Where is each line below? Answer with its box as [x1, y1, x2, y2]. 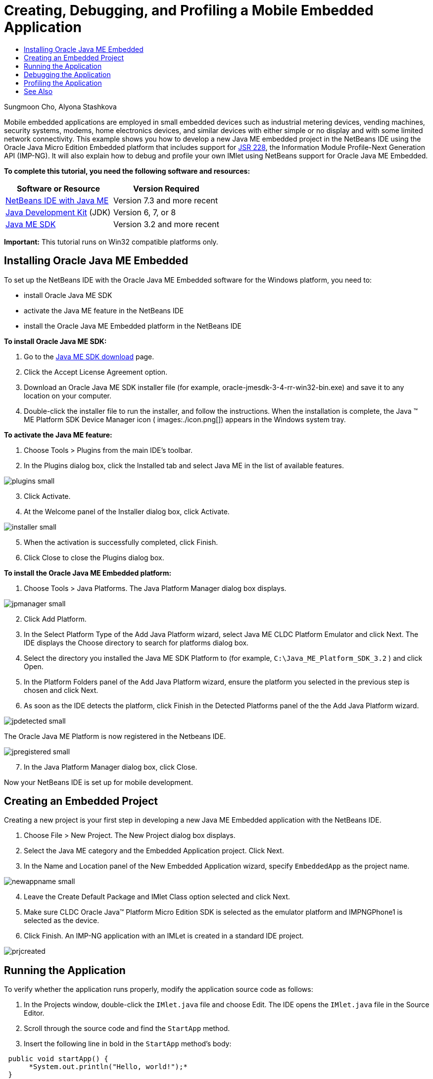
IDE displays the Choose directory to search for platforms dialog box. [24, 638, 249, 647]
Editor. [24, 1009, 45, 1018]
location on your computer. [24, 391, 111, 400]
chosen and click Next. [24, 686, 98, 694]
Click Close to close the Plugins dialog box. [24, 553, 164, 562]
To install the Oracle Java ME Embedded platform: [4, 568, 172, 577]
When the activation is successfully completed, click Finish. [24, 538, 218, 546]
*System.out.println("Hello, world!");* [29, 1063, 188, 1071]
